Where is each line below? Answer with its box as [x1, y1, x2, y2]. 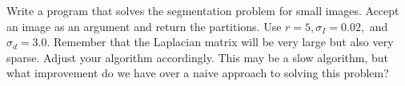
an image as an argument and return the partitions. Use [6, 18, 282, 34]
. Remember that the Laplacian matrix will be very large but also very [46, 33, 394, 50]
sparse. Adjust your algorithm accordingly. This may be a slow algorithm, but [6, 49, 388, 65]
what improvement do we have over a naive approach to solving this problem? [6, 64, 389, 81]
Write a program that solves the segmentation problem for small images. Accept [6, 2, 399, 18]
